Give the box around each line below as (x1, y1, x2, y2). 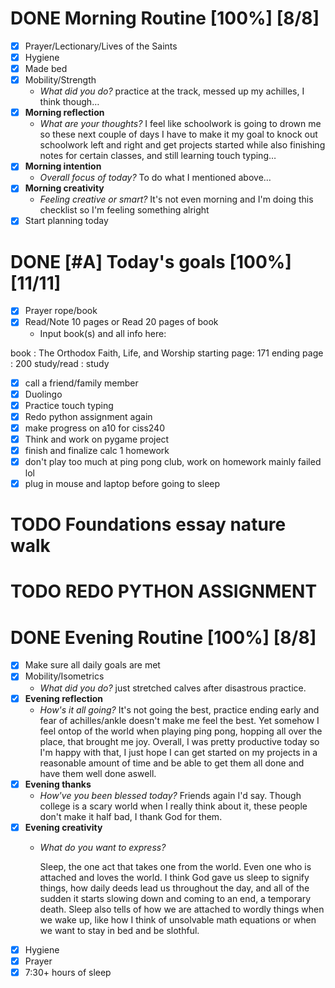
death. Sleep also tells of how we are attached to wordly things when (39, 903, 325, 915)
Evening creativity (24, 821, 103, 833)
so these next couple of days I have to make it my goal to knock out (39, 128, 318, 141)
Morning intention (24, 160, 102, 172)
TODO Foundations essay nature (10, 513, 287, 536)
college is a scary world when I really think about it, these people (39, 800, 308, 812)
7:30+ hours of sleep (24, 966, 112, 978)
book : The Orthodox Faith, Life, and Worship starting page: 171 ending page (10, 347, 324, 359)
